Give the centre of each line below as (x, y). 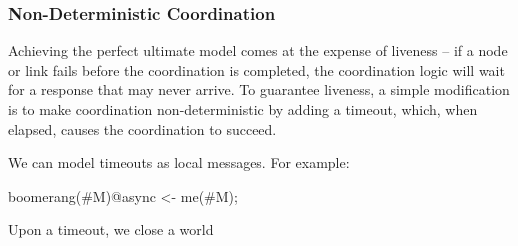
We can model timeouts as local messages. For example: (179, 162)
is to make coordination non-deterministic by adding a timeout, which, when (243, 109)
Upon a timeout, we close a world (111, 229)
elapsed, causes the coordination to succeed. (142, 128)
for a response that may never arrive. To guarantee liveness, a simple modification (259, 89)
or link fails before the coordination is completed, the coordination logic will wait (256, 69)
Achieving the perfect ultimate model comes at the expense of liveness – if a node (258, 50)
